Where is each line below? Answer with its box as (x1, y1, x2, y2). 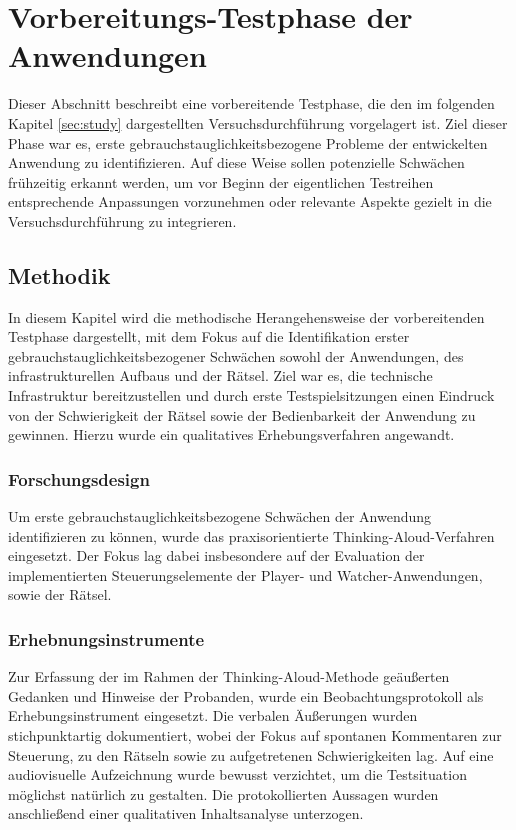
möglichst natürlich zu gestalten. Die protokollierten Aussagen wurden (8, 783, 439, 804)
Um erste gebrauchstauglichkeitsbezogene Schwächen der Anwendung (8, 506, 432, 527)
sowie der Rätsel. (8, 584, 112, 605)
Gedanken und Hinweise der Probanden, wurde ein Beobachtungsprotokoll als (8, 685, 484, 706)
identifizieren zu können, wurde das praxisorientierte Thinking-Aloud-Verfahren (8, 525, 495, 546)
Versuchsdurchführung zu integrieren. (8, 210, 237, 231)
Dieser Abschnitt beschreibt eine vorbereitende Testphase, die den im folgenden (8, 93, 495, 114)
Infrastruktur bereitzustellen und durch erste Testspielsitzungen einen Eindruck (8, 385, 495, 406)
